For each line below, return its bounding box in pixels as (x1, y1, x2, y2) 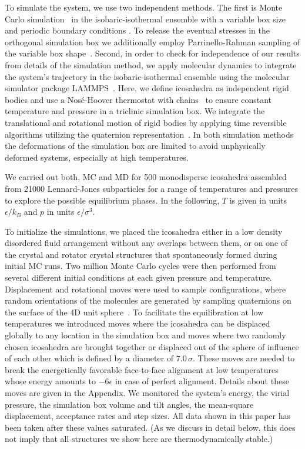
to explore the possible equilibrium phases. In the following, (5, 194, 220, 206)
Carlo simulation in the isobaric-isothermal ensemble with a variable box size (5, 12, 286, 25)
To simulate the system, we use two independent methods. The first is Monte (5, 1, 283, 13)
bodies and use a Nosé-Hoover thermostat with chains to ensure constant (5, 93, 272, 105)
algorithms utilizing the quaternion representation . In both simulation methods (5, 128, 294, 140)
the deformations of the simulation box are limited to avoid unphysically (5, 139, 266, 152)
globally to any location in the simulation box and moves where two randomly (5, 329, 286, 341)
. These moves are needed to (193, 352, 295, 364)
